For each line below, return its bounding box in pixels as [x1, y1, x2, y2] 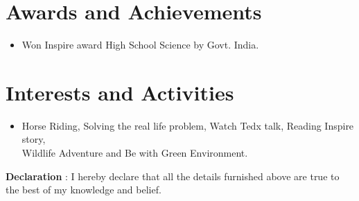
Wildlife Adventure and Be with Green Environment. [21, 146, 248, 160]
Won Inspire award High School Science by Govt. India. [21, 37, 259, 52]
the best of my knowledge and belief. [6, 182, 161, 197]
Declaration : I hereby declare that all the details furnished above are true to [6, 168, 340, 183]
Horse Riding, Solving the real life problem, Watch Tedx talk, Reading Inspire [21, 118, 354, 132]
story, [21, 132, 46, 146]
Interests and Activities [6, 78, 234, 106]
